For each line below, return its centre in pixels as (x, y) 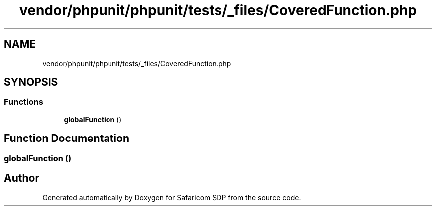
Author (22, 178)
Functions (24, 102)
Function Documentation (67, 139)
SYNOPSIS (31, 82)
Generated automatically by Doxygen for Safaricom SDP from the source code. (172, 197)
